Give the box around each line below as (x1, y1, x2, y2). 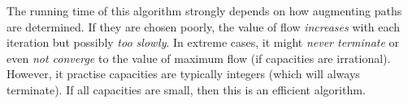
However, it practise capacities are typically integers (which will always (7, 65, 360, 82)
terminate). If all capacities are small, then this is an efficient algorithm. (7, 81, 366, 98)
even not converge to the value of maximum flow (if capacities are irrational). (7, 49, 391, 66)
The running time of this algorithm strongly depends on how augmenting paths (7, 2, 402, 19)
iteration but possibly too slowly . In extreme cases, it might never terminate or (7, 34, 400, 51)
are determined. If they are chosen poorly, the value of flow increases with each (7, 18, 401, 35)
